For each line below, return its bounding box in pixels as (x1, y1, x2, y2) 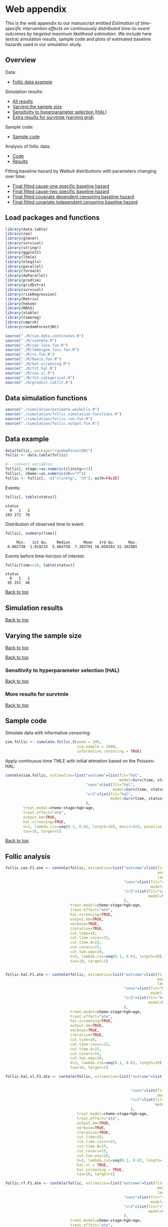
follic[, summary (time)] (5, 530, 57, 536)
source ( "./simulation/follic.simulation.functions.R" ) (5, 412, 122, 417)
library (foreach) (5, 269, 41, 274)
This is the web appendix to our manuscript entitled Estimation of (5, 20, 140, 26)
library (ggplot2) (5, 250, 41, 255)
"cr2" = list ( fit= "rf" (123, 1204, 166, 1209)
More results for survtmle (5, 691, 69, 698)
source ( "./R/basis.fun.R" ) (5, 357, 61, 362)
